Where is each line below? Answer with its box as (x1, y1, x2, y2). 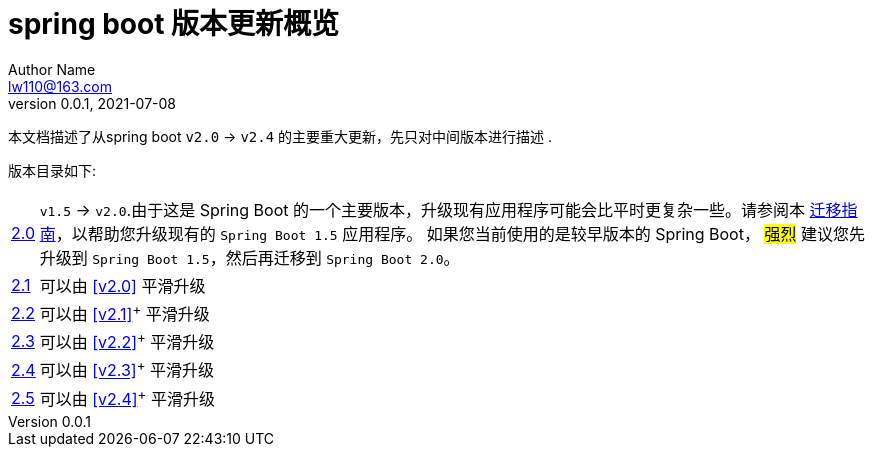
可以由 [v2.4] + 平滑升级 (39, 385, 215, 410)
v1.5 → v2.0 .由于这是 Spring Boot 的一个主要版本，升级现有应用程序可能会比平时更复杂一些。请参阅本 (39, 199, 805, 220)
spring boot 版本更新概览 (8, 7, 340, 41)
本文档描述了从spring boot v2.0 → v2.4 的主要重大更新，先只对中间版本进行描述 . (8, 127, 553, 145)
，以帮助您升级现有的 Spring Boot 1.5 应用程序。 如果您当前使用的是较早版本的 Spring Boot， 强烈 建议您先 (55, 223, 865, 244)
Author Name (8, 60, 96, 78)
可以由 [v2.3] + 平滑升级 (39, 357, 215, 381)
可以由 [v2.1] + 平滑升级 (39, 300, 210, 325)
